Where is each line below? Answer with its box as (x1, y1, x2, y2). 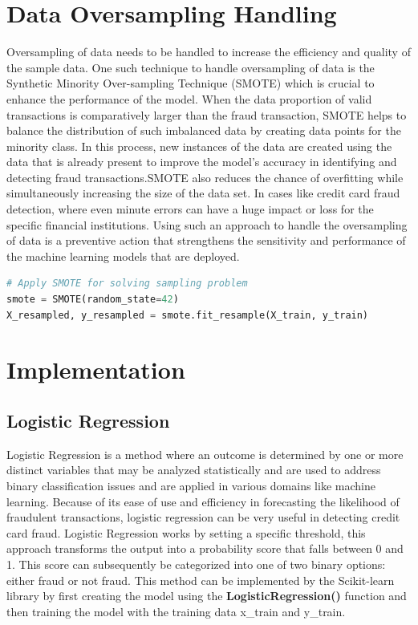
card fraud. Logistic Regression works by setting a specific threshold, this (6, 524, 366, 541)
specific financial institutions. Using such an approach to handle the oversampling (6, 216, 408, 233)
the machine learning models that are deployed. (6, 247, 240, 264)
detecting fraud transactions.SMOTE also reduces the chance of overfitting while (6, 168, 404, 185)
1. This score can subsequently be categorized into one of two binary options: (6, 555, 386, 572)
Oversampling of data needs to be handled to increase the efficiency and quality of (6, 43, 411, 60)
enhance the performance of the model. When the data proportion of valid (6, 90, 372, 107)
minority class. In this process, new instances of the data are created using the (6, 137, 392, 154)
